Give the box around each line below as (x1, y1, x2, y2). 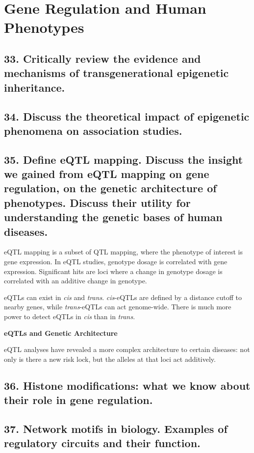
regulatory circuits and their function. (4, 435, 201, 451)
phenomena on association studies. (4, 123, 182, 138)
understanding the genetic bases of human (4, 209, 223, 225)
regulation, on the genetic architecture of (4, 180, 217, 196)
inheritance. (4, 79, 65, 95)
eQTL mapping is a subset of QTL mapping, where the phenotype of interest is (4, 247, 243, 257)
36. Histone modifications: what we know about (4, 377, 251, 393)
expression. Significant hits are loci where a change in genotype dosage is (4, 266, 223, 276)
